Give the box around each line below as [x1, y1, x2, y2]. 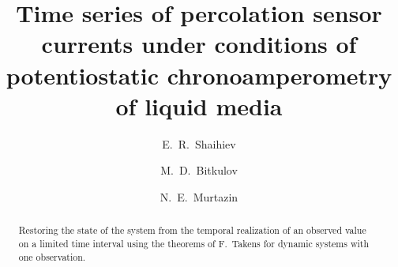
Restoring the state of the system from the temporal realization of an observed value [18, 224, 366, 237]
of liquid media [115, 89, 283, 122]
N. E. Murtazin [160, 188, 238, 205]
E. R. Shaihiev [162, 135, 236, 152]
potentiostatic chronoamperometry [6, 58, 392, 91]
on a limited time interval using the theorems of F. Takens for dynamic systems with [18, 236, 370, 250]
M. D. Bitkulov [160, 162, 238, 179]
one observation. [18, 250, 86, 263]
